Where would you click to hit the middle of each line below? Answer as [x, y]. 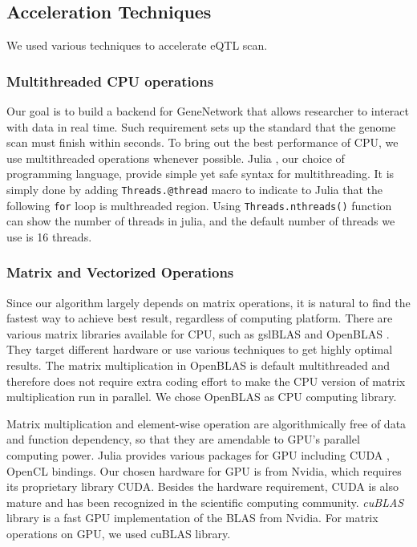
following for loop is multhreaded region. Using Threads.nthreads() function [199, 205]
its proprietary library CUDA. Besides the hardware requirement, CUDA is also [202, 486]
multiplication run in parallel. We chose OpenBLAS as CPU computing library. [202, 397]
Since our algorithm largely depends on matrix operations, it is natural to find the [208, 302]
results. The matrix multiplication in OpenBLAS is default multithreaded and [198, 365]
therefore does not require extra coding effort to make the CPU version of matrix [206, 381]
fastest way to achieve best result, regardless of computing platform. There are [200, 318]
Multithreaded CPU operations [110, 81]
